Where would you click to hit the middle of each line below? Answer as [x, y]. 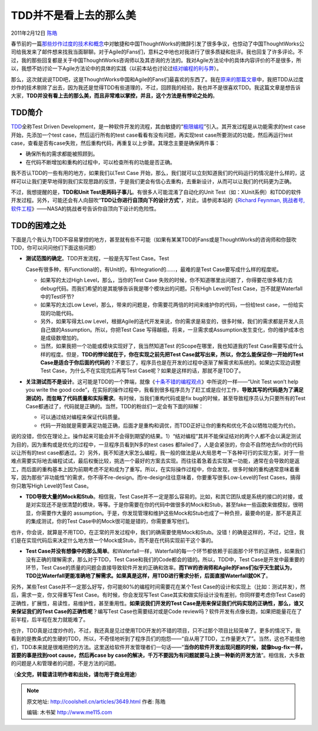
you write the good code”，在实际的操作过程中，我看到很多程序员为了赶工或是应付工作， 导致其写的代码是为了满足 [165, 390]
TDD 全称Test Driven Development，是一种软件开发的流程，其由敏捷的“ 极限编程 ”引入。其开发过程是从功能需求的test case [158, 127]
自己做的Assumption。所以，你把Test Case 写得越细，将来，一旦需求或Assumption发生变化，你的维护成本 [170, 329]
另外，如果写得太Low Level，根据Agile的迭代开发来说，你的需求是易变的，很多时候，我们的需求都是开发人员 [172, 322]
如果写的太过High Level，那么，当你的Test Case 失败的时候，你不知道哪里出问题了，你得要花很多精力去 [167, 280]
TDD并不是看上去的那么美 [74, 15]
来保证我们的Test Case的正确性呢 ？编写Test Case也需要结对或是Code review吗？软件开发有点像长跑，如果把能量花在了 [157, 611]
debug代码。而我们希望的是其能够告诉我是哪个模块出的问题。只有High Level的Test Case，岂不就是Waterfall [172, 288]
